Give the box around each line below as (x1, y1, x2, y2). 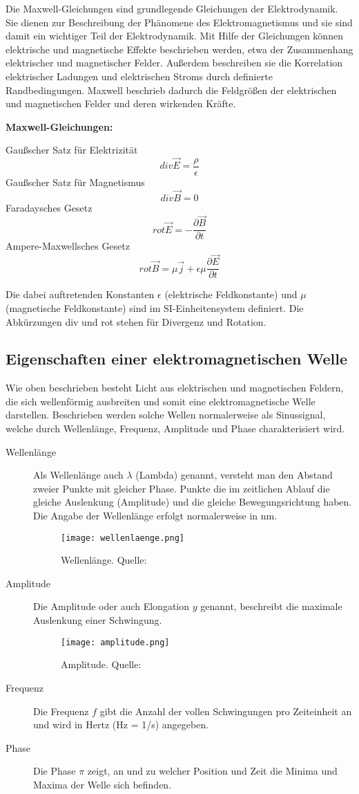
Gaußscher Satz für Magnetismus (6, 174, 145, 189)
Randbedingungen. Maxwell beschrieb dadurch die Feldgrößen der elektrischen (6, 82, 337, 97)
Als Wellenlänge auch (33, 468, 124, 482)
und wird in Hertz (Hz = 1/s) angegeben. (33, 717, 209, 732)
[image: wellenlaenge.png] (61, 533, 184, 543)
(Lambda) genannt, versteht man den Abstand (135, 468, 333, 482)
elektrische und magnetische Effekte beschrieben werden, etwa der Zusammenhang (6, 41, 353, 56)
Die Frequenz (33, 703, 89, 718)
